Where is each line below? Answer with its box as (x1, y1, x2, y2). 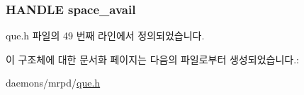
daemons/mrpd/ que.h (6, 75, 101, 90)
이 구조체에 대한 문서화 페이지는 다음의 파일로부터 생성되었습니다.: (6, 51, 299, 66)
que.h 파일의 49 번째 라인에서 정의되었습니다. (6, 28, 205, 43)
